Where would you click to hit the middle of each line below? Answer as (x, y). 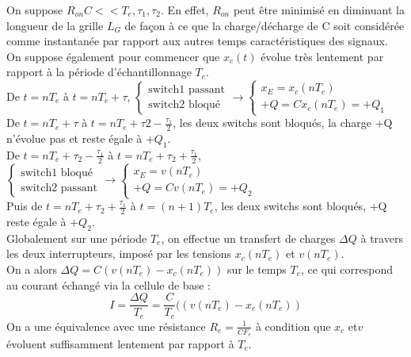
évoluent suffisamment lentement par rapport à (120, 343)
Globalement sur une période (77, 238)
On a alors (32, 269)
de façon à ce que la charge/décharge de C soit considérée (264, 25)
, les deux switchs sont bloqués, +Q (301, 206)
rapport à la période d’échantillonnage (99, 72)
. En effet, (185, 10)
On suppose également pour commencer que (113, 56)
